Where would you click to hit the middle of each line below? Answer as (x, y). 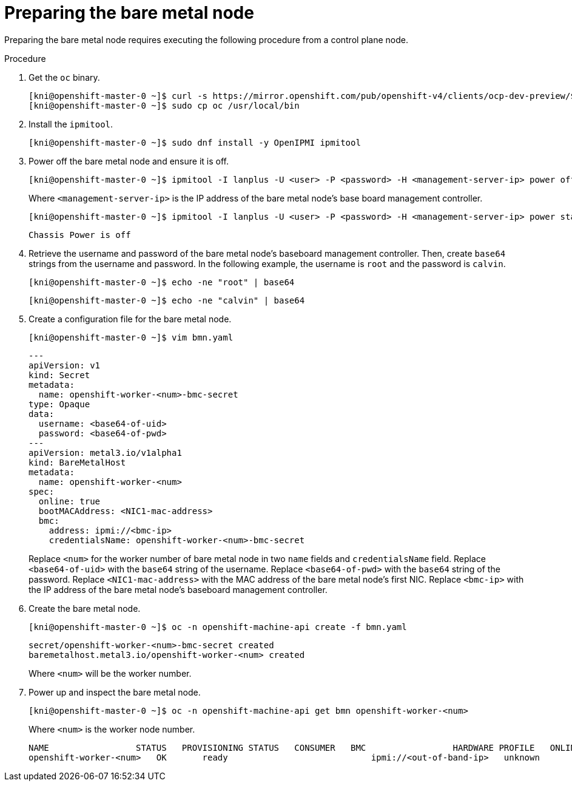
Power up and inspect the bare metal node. (115, 692)
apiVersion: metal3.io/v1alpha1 (105, 452)
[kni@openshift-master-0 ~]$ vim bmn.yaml (131, 337)
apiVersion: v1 (65, 365)
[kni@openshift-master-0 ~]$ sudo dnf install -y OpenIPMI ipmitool (195, 142)
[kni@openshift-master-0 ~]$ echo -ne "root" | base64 (162, 282)
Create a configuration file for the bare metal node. (130, 319)
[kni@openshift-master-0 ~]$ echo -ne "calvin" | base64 (167, 300)
